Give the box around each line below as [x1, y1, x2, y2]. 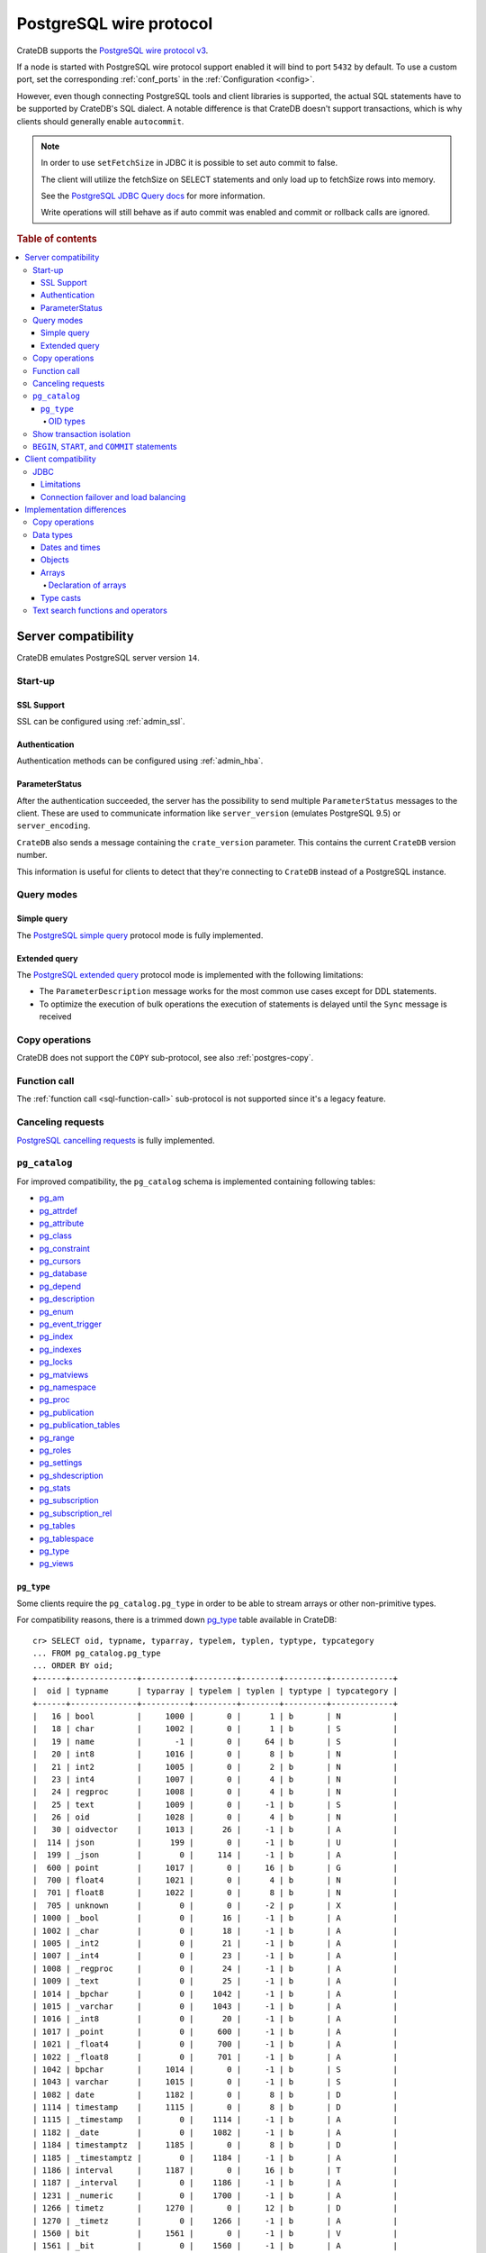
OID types [48, 415, 85, 427]
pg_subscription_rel [39, 1508, 112, 1519]
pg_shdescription [39, 1470, 103, 1481]
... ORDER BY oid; [32, 1661, 114, 1671]
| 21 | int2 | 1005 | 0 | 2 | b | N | [32, 1762, 399, 1772]
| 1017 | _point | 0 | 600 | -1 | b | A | [32, 2026, 399, 2037]
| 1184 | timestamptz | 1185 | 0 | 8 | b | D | [32, 2140, 399, 2150]
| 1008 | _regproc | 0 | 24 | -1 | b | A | [32, 1963, 399, 1974]
